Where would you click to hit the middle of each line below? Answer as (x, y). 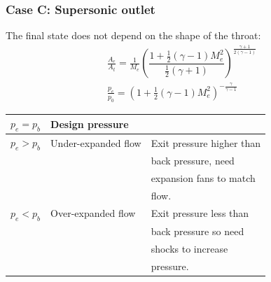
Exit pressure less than (200, 213)
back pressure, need (193, 161)
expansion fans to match (203, 178)
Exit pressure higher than (206, 142)
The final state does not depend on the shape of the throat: (133, 35)
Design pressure (90, 124)
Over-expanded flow (93, 213)
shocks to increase (189, 248)
